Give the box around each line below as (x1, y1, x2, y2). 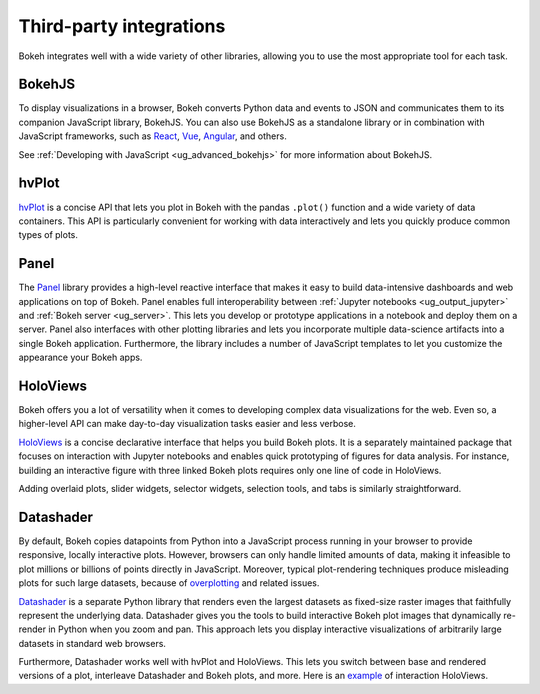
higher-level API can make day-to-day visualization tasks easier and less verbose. (18, 418, 357, 430)
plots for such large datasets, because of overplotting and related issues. (18, 577, 320, 589)
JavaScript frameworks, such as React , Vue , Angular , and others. (18, 130, 287, 142)
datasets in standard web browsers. (18, 637, 167, 649)
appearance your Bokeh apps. (18, 351, 143, 364)
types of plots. (18, 229, 79, 241)
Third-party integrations (18, 15, 226, 37)
